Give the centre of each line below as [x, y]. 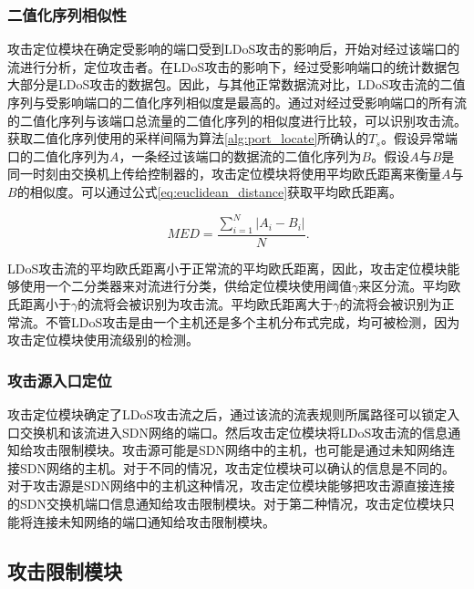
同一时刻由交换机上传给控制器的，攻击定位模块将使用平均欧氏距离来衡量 [224, 174]
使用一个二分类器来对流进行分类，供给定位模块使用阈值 [185, 286]
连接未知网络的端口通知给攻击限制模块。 [154, 521]
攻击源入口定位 [60, 380]
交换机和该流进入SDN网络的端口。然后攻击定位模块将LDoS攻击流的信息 [234, 432]
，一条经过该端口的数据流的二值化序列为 [240, 155]
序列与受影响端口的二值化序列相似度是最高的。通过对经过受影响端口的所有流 [237, 102]
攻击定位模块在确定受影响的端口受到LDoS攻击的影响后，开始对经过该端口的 [234, 49]
